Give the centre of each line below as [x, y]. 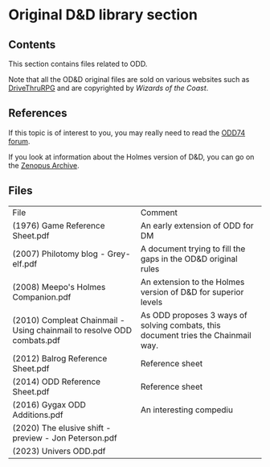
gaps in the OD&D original [189, 258]
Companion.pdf [42, 297]
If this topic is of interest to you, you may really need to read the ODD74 [127, 132]
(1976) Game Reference [59, 225]
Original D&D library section [103, 15]
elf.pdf [25, 263]
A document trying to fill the [193, 249]
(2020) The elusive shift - [62, 428]
